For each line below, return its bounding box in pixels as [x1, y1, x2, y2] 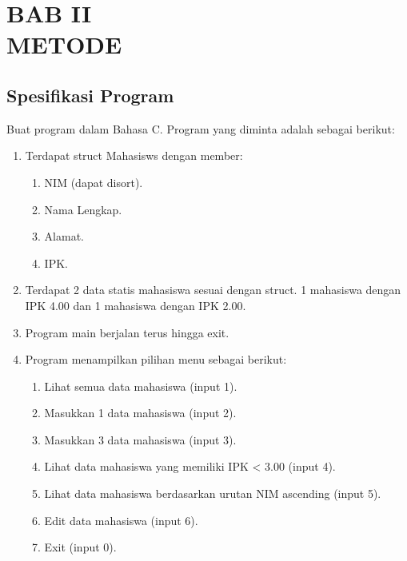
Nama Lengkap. [44, 201, 122, 217]
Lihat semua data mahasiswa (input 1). [44, 377, 237, 394]
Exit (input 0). [44, 539, 117, 555]
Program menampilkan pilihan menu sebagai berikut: [25, 351, 287, 368]
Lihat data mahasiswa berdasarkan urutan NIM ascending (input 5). [44, 485, 381, 502]
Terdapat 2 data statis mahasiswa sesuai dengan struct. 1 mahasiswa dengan [25, 281, 401, 298]
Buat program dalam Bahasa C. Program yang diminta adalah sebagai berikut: [6, 120, 395, 137]
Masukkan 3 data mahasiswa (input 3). [44, 431, 237, 448]
